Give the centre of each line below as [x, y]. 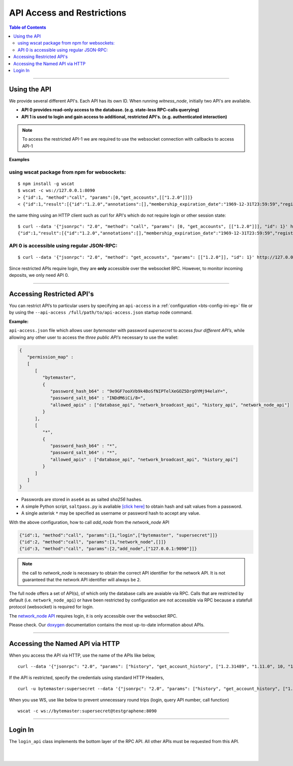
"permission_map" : [50, 357]
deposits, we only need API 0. [39, 275]
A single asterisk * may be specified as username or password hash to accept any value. [111, 513]
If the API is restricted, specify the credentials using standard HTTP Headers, [87, 677]
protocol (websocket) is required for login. [51, 607]
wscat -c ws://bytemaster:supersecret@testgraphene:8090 [87, 711]
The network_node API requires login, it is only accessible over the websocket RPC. [93, 616]
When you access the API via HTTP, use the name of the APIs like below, [82, 655]
